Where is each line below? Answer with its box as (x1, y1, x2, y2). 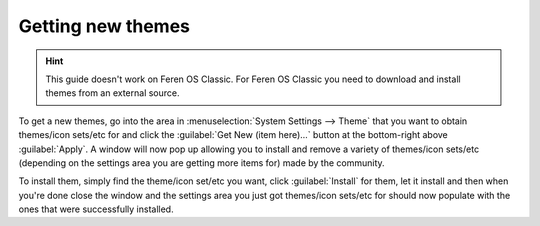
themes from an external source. (45, 87, 180, 99)
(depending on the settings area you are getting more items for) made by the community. (18, 156, 385, 169)
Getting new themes (18, 15, 190, 37)
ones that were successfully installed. (18, 203, 174, 215)
